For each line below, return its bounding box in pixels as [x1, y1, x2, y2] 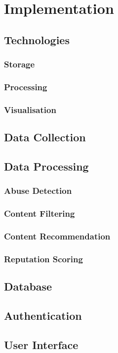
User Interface [4, 337, 79, 352]
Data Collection [4, 129, 86, 145]
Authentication [4, 307, 82, 323]
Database [4, 279, 52, 294]
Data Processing [4, 158, 89, 174]
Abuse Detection [4, 184, 72, 197]
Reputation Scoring [4, 252, 83, 265]
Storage [4, 58, 35, 70]
